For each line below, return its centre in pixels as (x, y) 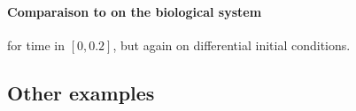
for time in (36, 44)
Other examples (81, 92)
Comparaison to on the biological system (135, 11)
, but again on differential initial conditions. (232, 44)
